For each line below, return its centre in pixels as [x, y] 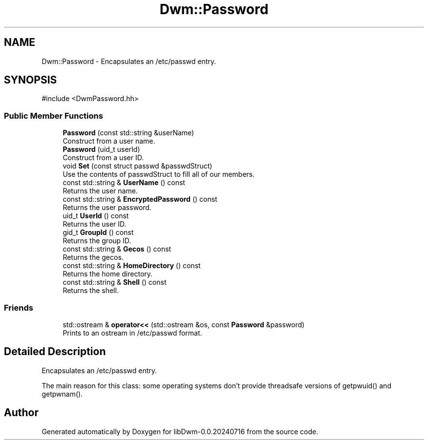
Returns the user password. [107, 208]
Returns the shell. [91, 291]
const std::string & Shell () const [115, 282]
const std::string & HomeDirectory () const [132, 266]
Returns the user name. [100, 191]
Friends [19, 307]
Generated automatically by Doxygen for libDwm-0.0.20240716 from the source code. [180, 431]
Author [21, 413]
